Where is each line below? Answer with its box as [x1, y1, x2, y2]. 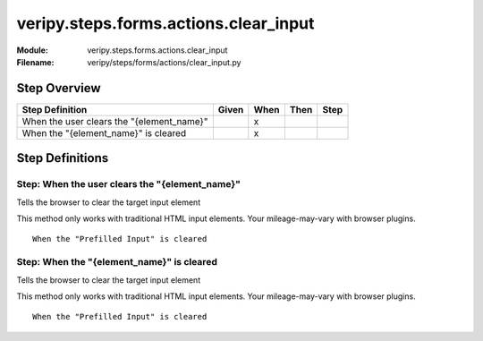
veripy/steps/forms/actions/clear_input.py [87, 56, 241, 67]
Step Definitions [16, 150, 109, 166]
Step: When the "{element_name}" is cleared [16, 256, 218, 269]
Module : [16, 45, 48, 55]
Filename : [16, 56, 55, 67]
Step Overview [16, 81, 102, 96]
